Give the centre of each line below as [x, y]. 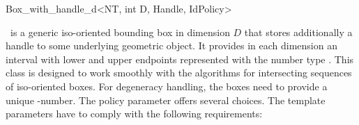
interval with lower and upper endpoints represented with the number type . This [180, 59]
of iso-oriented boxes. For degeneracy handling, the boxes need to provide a [167, 86]
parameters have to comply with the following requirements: [134, 114]
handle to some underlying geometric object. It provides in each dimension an [171, 45]
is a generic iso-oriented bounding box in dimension [120, 32]
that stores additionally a [298, 32]
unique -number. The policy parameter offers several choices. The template [166, 100]
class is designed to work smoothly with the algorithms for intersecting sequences [179, 73]
